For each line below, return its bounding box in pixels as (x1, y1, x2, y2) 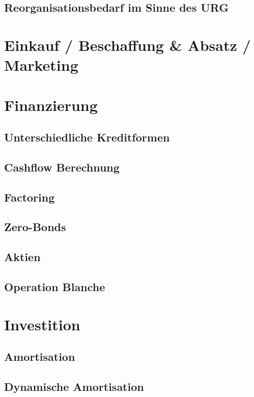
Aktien (4, 249, 41, 265)
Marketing (4, 54, 78, 75)
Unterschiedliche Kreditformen (4, 129, 170, 145)
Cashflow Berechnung (4, 159, 120, 175)
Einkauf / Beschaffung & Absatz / (4, 34, 251, 55)
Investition (4, 314, 80, 334)
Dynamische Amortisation (4, 378, 144, 394)
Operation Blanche (4, 279, 105, 295)
